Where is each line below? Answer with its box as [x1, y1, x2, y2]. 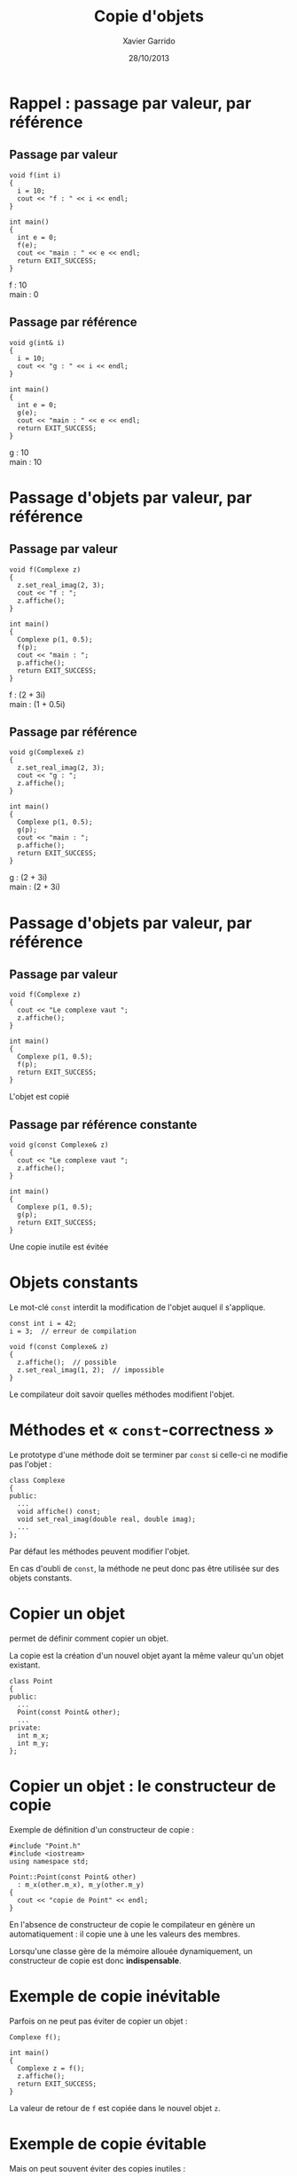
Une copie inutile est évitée [9, 1242, 109, 1252]
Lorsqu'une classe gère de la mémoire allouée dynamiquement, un [9, 1945, 253, 1956]
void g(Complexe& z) [9, 748, 86, 757]
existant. [9, 1660, 41, 1670]
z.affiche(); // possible [17, 1358, 117, 1368]
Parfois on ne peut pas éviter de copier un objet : [9, 2015, 188, 2026]
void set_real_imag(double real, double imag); [17, 1515, 197, 1524]
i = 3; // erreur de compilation [9, 1327, 137, 1336]
